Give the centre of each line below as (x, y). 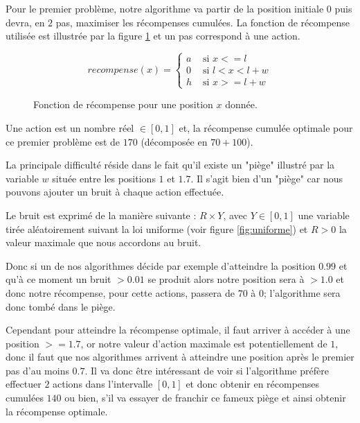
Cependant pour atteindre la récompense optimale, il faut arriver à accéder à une (178, 330)
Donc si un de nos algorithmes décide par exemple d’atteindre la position (161, 265)
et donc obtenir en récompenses (253, 384)
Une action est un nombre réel (70, 127)
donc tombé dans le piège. (61, 306)
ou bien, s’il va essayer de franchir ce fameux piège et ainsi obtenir (205, 398)
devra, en (25, 22)
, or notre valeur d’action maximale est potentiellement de (204, 343)
